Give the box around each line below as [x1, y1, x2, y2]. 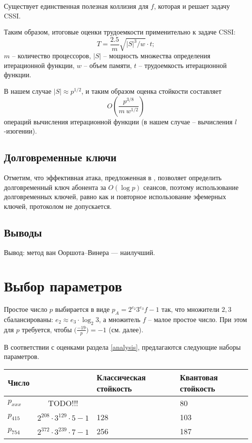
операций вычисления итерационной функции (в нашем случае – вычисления [4, 116, 233, 126]
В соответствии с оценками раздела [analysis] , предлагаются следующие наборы [4, 341, 241, 352]
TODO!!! [48, 397, 79, 409]
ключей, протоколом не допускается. [4, 201, 112, 211]
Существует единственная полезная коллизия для [4, 1, 149, 11]
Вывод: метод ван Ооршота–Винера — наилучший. [4, 247, 155, 257]
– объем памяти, [83, 60, 132, 70]
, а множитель [99, 314, 141, 324]
